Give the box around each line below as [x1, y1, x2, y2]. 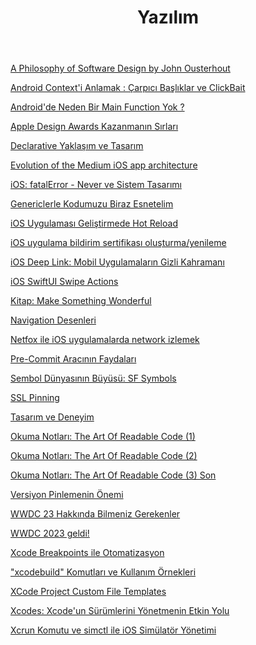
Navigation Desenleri [10, 314, 97, 326]
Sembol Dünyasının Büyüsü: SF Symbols [10, 372, 177, 385]
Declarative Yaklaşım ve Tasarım [10, 140, 144, 152]
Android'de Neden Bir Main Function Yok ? [10, 101, 185, 113]
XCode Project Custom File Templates [10, 586, 167, 598]
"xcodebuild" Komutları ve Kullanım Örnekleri [10, 566, 197, 578]
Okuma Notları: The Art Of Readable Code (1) [10, 431, 196, 443]
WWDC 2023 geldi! [10, 527, 90, 540]
